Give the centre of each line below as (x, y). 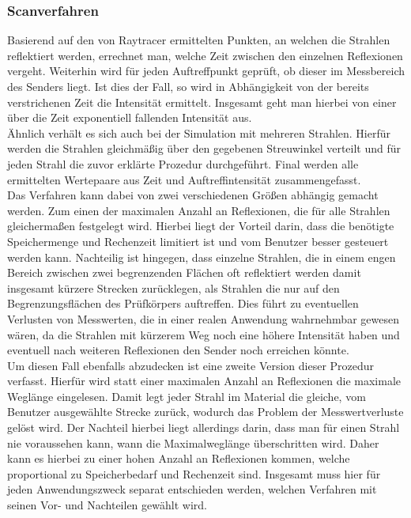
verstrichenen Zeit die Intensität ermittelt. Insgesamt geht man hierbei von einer (202, 102)
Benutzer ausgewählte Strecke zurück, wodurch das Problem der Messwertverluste (205, 412)
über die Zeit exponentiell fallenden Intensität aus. (130, 117)
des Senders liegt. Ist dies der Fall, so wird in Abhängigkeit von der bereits (188, 86)
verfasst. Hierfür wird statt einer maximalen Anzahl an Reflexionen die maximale (204, 381)
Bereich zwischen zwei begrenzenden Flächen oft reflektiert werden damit (184, 272)
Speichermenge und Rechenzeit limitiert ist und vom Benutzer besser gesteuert (198, 241)
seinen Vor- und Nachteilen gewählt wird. (107, 505)
